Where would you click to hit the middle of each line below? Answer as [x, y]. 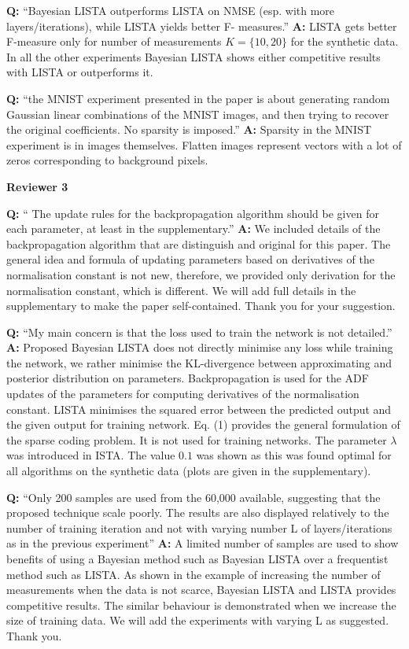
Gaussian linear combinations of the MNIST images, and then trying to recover [198, 114]
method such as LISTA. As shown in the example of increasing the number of [193, 574]
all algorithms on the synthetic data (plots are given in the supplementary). [189, 471]
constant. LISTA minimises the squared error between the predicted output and [199, 409]
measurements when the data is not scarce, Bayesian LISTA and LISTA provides [201, 590]
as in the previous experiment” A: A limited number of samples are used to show [203, 543]
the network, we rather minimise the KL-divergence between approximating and [199, 362]
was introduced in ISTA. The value [91, 455]
